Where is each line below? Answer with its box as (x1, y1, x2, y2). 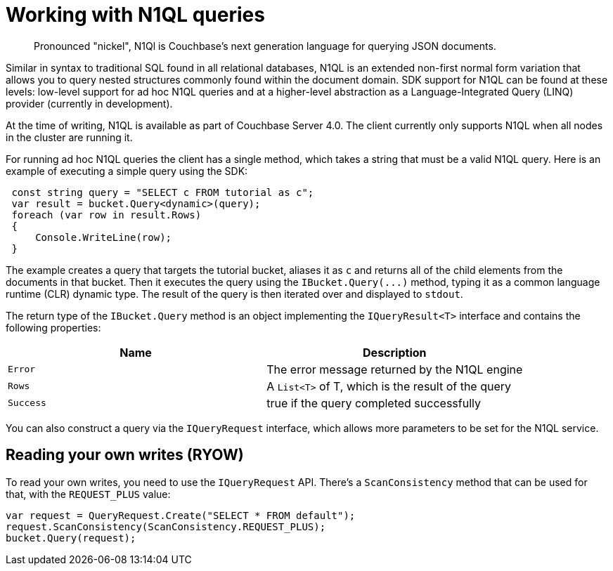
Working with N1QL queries (6, 3, 265, 27)
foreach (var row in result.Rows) (11, 209, 202, 221)
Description (363, 345, 427, 360)
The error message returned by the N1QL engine (266, 362, 523, 376)
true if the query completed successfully (266, 395, 481, 410)
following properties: (6, 321, 101, 334)
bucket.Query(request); (6, 532, 136, 544)
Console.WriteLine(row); (35, 231, 172, 243)
